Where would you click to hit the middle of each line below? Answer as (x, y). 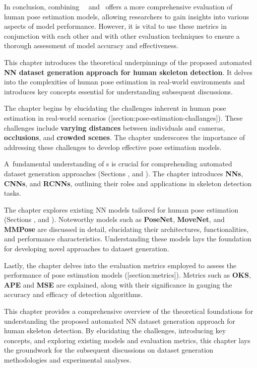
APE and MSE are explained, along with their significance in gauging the (118, 284)
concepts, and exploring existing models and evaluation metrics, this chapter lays (127, 340)
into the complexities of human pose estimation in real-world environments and (125, 82)
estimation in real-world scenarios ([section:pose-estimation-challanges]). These (123, 117)
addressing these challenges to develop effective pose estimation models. (113, 147)
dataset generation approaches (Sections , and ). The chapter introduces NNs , (124, 173)
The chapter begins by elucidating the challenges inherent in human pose (115, 108)
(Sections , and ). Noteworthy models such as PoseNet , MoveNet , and (114, 219)
